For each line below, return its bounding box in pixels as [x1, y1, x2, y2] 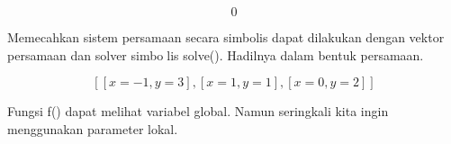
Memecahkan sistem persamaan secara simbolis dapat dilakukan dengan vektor [7, 28, 445, 46]
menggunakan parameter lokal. [7, 119, 178, 138]
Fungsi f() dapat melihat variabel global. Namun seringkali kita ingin [7, 102, 389, 121]
